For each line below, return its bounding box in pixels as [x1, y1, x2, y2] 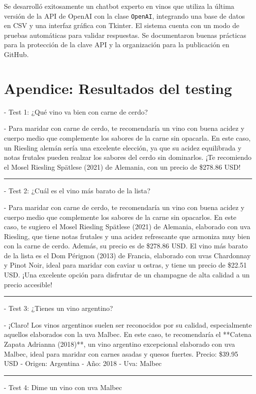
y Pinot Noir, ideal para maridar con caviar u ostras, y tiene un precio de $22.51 [4, 260, 247, 270]
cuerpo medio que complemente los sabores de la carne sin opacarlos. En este [4, 212, 237, 222]
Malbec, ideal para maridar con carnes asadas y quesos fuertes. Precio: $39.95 [4, 348, 238, 359]
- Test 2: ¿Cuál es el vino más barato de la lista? [4, 185, 151, 196]
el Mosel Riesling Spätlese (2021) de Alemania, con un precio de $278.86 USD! [4, 161, 241, 172]
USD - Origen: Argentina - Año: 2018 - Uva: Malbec [4, 358, 162, 368]
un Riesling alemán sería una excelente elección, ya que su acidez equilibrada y [4, 142, 242, 152]
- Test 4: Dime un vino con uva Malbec [4, 382, 122, 392]
